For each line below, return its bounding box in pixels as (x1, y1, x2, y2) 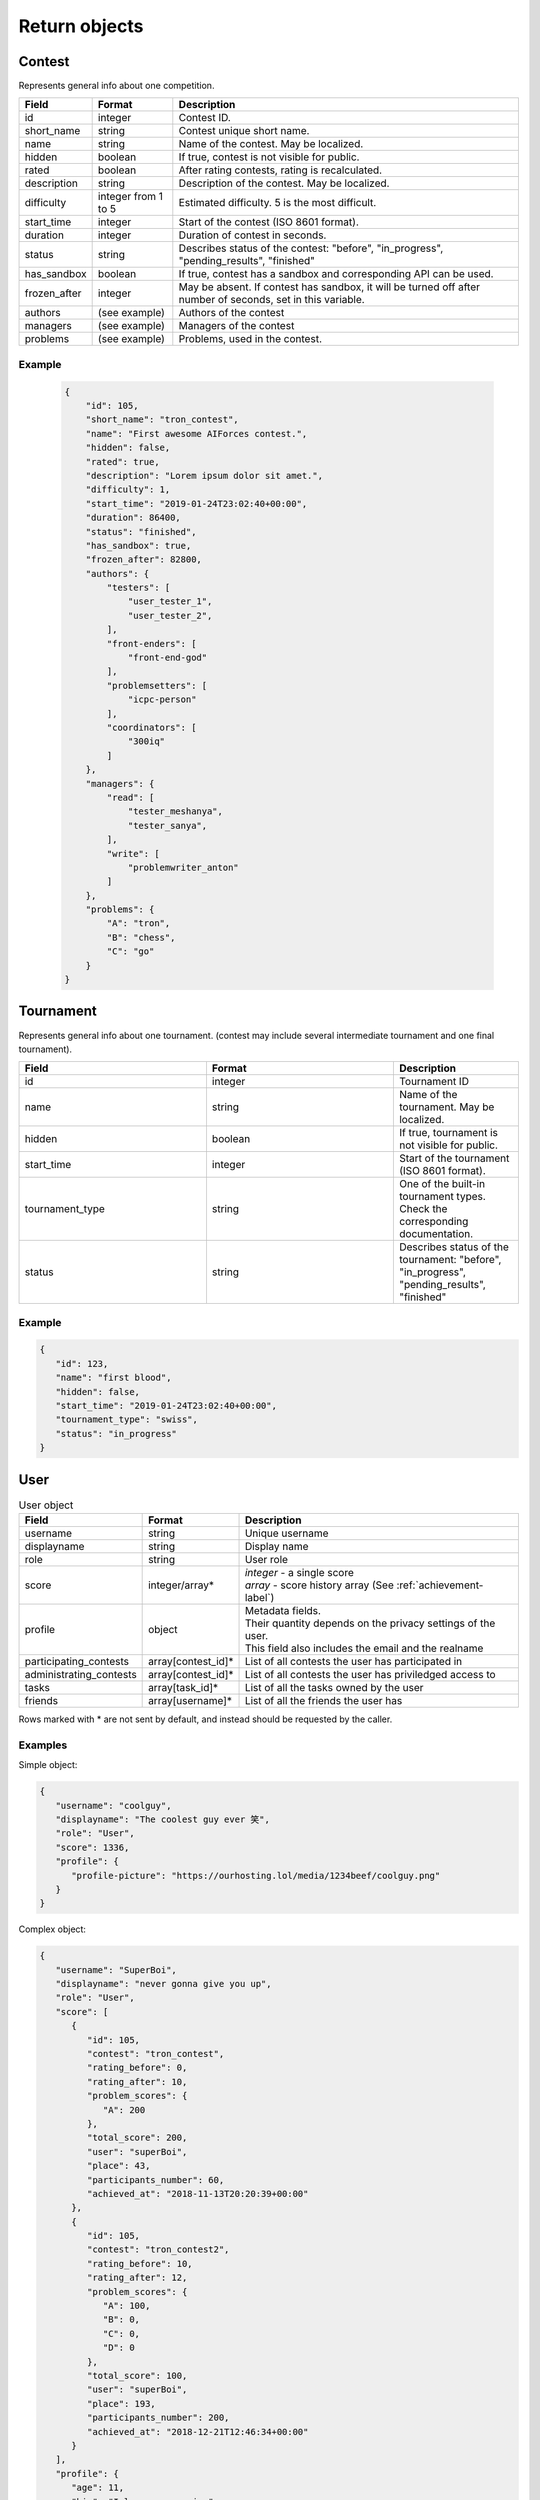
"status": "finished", (85, 526, 197, 537)
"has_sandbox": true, (85, 540, 192, 551)
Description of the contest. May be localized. (178, 176, 390, 190)
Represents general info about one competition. (18, 80, 215, 92)
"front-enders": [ (106, 638, 197, 649)
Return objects (18, 15, 144, 37)
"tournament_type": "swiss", (55, 1414, 199, 1425)
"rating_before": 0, (86, 2062, 188, 2074)
